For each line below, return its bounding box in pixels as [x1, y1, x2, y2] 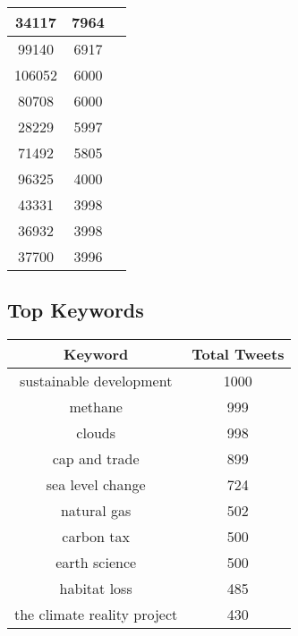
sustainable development [19, 370, 173, 392]
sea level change [46, 474, 146, 496]
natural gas [60, 500, 132, 522]
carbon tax [62, 526, 130, 547]
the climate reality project [14, 604, 178, 625]
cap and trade [52, 448, 140, 470]
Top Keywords [7, 296, 144, 324]
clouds [76, 422, 115, 444]
